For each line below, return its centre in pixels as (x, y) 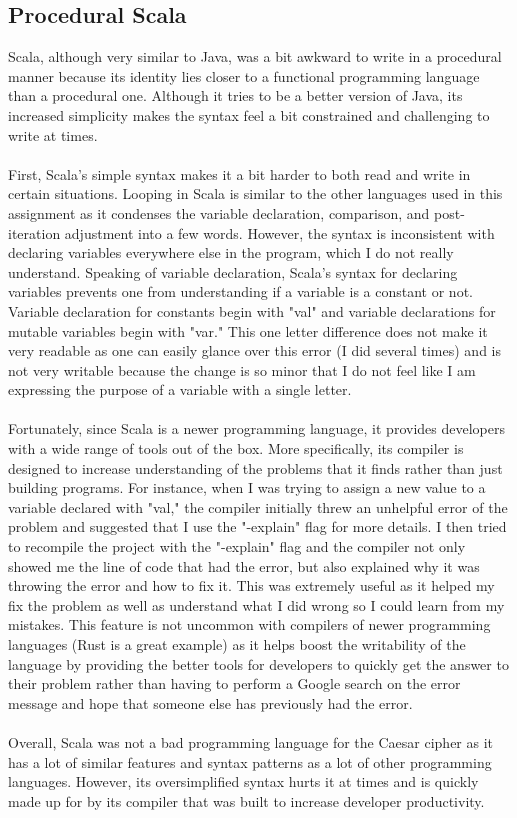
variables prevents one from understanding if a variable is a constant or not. (240, 291)
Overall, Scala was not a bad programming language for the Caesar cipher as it (251, 741)
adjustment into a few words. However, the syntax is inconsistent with (279, 232)
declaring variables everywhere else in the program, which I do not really (231, 252)
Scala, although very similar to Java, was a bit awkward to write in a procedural (255, 56)
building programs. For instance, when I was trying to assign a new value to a (247, 487)
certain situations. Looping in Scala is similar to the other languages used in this (255, 193)
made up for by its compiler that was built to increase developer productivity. (246, 800)
